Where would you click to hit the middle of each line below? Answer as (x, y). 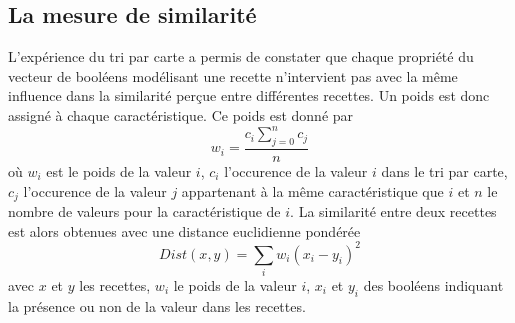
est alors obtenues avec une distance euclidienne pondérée (184, 230)
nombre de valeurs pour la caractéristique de (144, 210)
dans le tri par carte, (444, 170)
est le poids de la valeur (119, 170)
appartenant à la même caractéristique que (312, 190)
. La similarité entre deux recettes (393, 210)
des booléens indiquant (433, 284)
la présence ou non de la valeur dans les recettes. (157, 305)
